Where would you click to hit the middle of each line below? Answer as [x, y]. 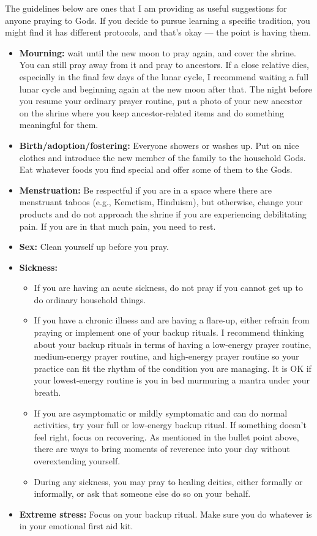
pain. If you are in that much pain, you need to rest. [117, 226]
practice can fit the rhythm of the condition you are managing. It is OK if [173, 368]
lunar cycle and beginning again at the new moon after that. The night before [166, 89]
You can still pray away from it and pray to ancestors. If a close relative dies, [164, 65]
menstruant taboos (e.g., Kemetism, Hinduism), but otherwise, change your [161, 202]
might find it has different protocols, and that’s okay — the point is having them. [158, 32]
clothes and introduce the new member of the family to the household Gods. [162, 157]
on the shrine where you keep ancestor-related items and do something [151, 112]
